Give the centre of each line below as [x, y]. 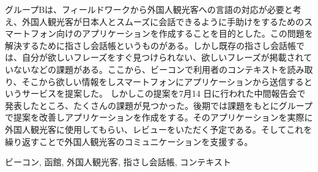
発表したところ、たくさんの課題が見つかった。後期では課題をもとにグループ [159, 105]
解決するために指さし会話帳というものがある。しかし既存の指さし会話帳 [150, 45]
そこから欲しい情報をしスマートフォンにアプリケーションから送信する [163, 81]
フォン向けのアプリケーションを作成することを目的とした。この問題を [172, 33]
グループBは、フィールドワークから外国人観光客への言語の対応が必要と [149, 9]
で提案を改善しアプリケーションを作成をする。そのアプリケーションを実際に [159, 117]
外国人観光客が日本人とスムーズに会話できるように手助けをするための [163, 21]
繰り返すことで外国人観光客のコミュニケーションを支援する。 [129, 141]
